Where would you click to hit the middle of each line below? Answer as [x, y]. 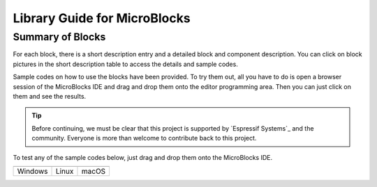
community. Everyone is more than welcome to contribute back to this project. [144, 138]
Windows [32, 171]
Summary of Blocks [59, 37]
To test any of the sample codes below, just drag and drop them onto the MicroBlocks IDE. [143, 157]
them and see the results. [50, 96]
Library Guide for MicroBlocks [102, 18]
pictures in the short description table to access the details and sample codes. [126, 64]
